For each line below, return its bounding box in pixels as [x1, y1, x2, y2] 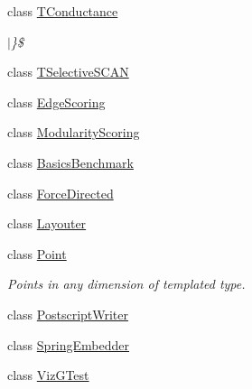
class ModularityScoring [7, 123, 140, 142]
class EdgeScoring [7, 92, 106, 111]
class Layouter [7, 214, 87, 233]
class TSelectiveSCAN [7, 62, 129, 81]
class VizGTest [7, 366, 89, 384]
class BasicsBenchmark [7, 153, 134, 171]
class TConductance [7, 2, 118, 20]
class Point [7, 244, 67, 263]
